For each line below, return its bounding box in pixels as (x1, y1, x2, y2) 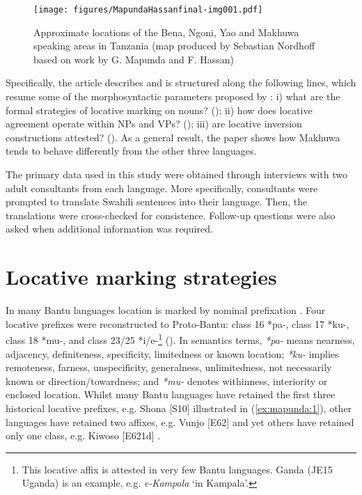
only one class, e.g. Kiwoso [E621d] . (6, 428, 161, 443)
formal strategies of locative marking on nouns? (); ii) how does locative (6, 102, 313, 117)
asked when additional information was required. (6, 221, 213, 236)
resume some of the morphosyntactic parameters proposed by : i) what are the (6, 89, 340, 104)
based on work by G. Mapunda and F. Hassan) (33, 52, 234, 66)
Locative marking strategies (6, 262, 277, 291)
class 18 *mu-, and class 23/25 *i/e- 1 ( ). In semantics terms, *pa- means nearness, (6, 331, 355, 347)
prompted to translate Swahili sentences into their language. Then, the (6, 194, 308, 209)
